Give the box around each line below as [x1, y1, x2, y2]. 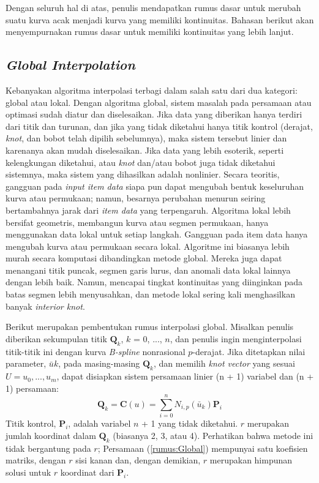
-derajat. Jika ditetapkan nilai [192, 345, 306, 358]
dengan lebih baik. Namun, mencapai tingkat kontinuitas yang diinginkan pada [6, 275, 303, 288]
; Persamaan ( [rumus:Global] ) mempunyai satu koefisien [97, 441, 308, 454]
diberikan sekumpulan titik [6, 332, 107, 345]
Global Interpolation [6, 55, 135, 74]
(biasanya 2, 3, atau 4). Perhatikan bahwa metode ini [113, 429, 313, 441]
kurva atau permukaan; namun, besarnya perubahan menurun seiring [6, 192, 266, 204]
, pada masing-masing [58, 357, 140, 370]
